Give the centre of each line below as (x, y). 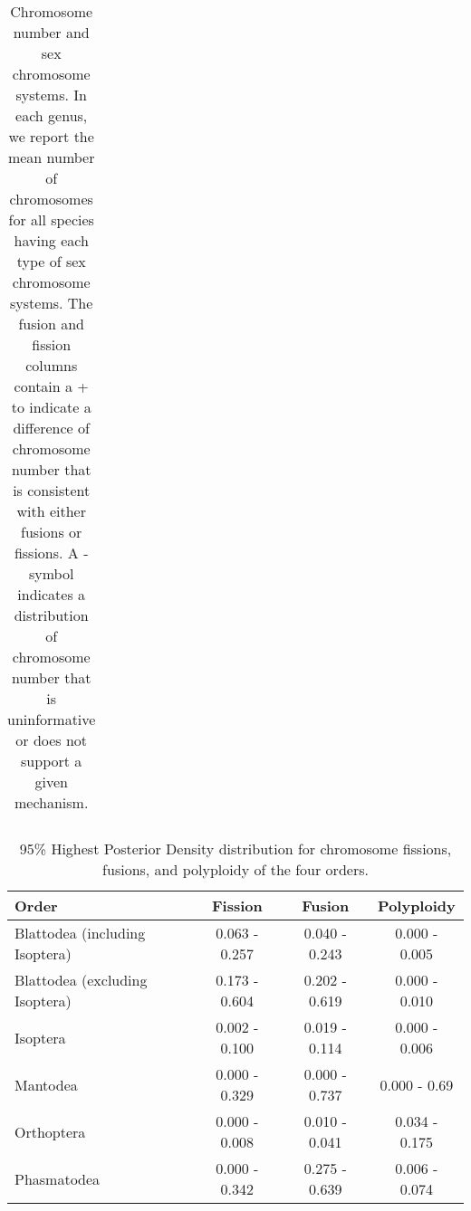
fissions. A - (51, 553)
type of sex (51, 261)
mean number (51, 157)
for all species (51, 219)
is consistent (52, 490)
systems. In (51, 95)
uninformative (52, 719)
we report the (51, 136)
